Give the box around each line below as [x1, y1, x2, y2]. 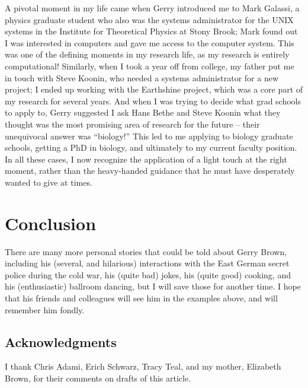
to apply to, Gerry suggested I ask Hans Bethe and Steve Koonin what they [5, 106, 281, 119]
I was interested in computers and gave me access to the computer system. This [5, 36, 294, 49]
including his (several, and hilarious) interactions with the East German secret [5, 257, 290, 269]
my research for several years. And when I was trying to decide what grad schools [5, 94, 301, 107]
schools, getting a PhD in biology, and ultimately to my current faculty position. [5, 141, 297, 154]
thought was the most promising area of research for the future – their [5, 117, 260, 130]
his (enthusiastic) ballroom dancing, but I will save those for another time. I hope [5, 280, 301, 292]
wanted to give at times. [5, 176, 92, 188]
